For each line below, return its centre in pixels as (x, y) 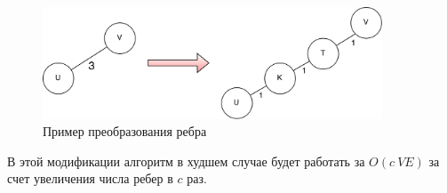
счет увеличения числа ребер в (90, 178)
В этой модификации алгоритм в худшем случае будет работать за (186, 161)
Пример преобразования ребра (125, 131)
